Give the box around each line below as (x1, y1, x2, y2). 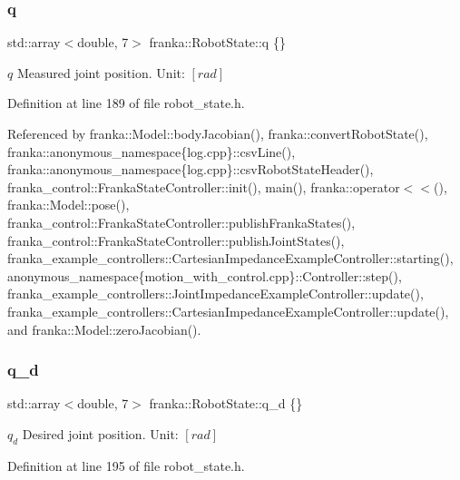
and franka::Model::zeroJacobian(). (7, 319, 201, 338)
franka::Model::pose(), (7, 195, 130, 214)
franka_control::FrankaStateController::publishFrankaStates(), (7, 212, 356, 231)
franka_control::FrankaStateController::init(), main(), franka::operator (7, 177, 400, 196)
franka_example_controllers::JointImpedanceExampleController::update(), (7, 284, 424, 303)
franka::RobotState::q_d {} (149, 394, 303, 413)
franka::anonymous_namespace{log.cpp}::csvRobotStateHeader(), (7, 160, 374, 179)
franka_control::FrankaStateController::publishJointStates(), (7, 230, 345, 250)
